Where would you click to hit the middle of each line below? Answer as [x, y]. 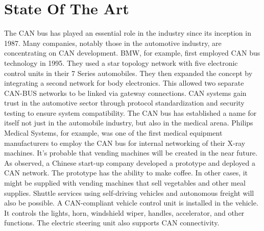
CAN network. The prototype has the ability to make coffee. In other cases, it [126, 173]
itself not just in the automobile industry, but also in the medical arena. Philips [129, 123]
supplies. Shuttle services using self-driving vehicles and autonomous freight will [129, 193]
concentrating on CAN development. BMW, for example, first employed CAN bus [132, 53]
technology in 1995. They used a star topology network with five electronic [121, 62]
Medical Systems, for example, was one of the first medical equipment [113, 133]
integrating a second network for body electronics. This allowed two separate [124, 83]
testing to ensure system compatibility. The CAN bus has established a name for [130, 112]
